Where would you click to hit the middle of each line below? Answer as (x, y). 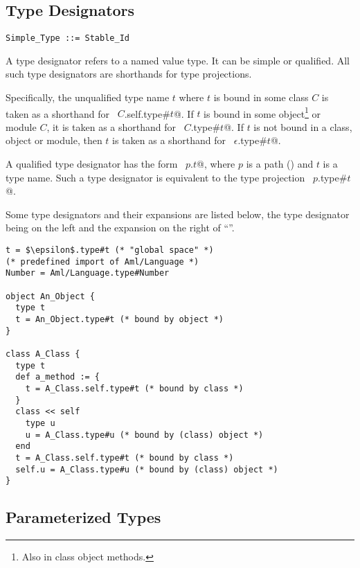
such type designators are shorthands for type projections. (129, 74)
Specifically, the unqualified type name (88, 97)
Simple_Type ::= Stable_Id (67, 38)
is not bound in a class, (303, 126)
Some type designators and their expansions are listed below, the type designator (178, 214)
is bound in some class (261, 97)
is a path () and (280, 164)
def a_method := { (58, 377)
